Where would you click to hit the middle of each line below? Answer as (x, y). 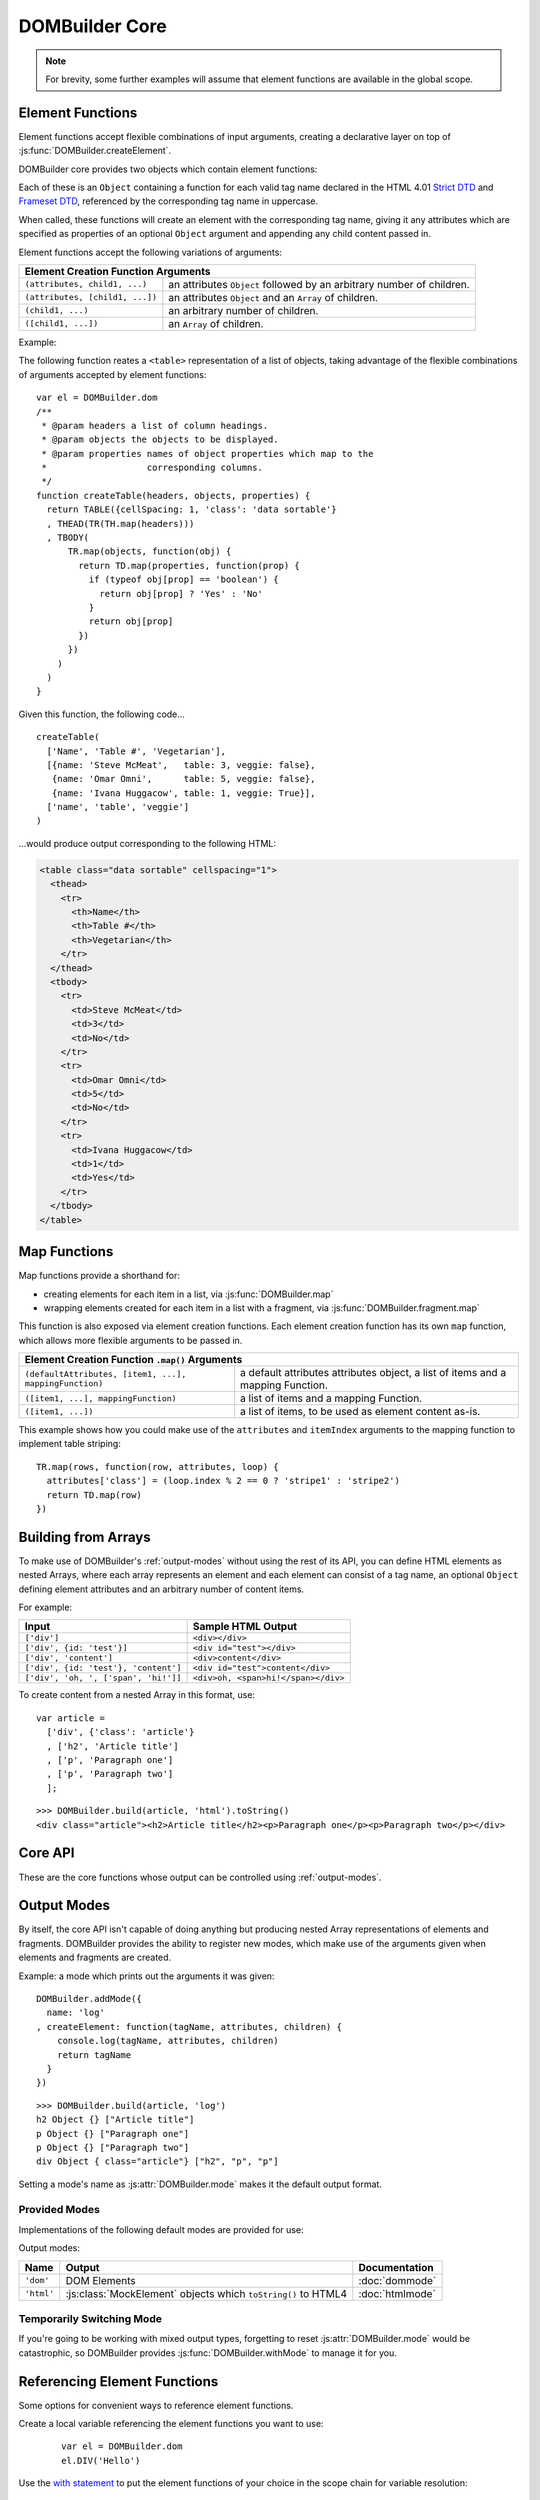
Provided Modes (59, 2210)
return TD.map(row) (94, 1494)
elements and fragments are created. (95, 1957)
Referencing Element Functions (118, 2381)
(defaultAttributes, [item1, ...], (105, 1374)
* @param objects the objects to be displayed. (160, 439)
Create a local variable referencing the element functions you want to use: (171, 2424)
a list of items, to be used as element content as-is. (360, 1412)
